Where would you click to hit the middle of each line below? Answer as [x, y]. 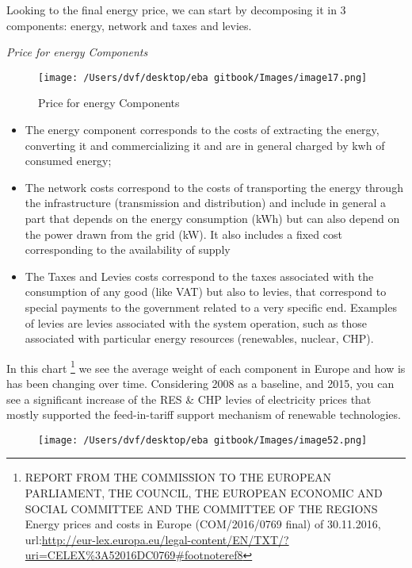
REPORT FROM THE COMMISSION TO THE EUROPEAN [178, 477]
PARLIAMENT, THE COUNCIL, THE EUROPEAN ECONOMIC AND [204, 493]
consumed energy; [68, 161]
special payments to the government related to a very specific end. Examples [211, 307]
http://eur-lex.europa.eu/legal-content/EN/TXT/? [165, 539]
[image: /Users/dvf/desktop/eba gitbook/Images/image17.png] [203, 77]
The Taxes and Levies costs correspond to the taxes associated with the [199, 276]
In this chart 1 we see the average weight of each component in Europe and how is [206, 367]
